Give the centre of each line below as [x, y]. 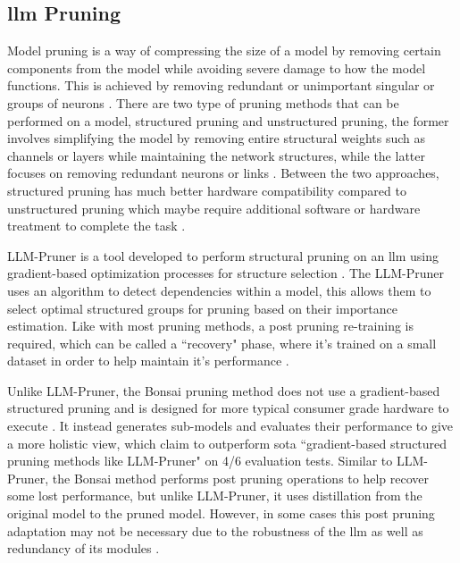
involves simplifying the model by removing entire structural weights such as [217, 138]
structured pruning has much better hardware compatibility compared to [207, 190]
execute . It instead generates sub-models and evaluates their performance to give [230, 426]
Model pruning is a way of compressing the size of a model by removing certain [224, 50]
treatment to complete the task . [96, 226]
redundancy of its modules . [84, 548]
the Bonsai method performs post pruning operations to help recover [240, 478]
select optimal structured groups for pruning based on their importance [202, 308]
